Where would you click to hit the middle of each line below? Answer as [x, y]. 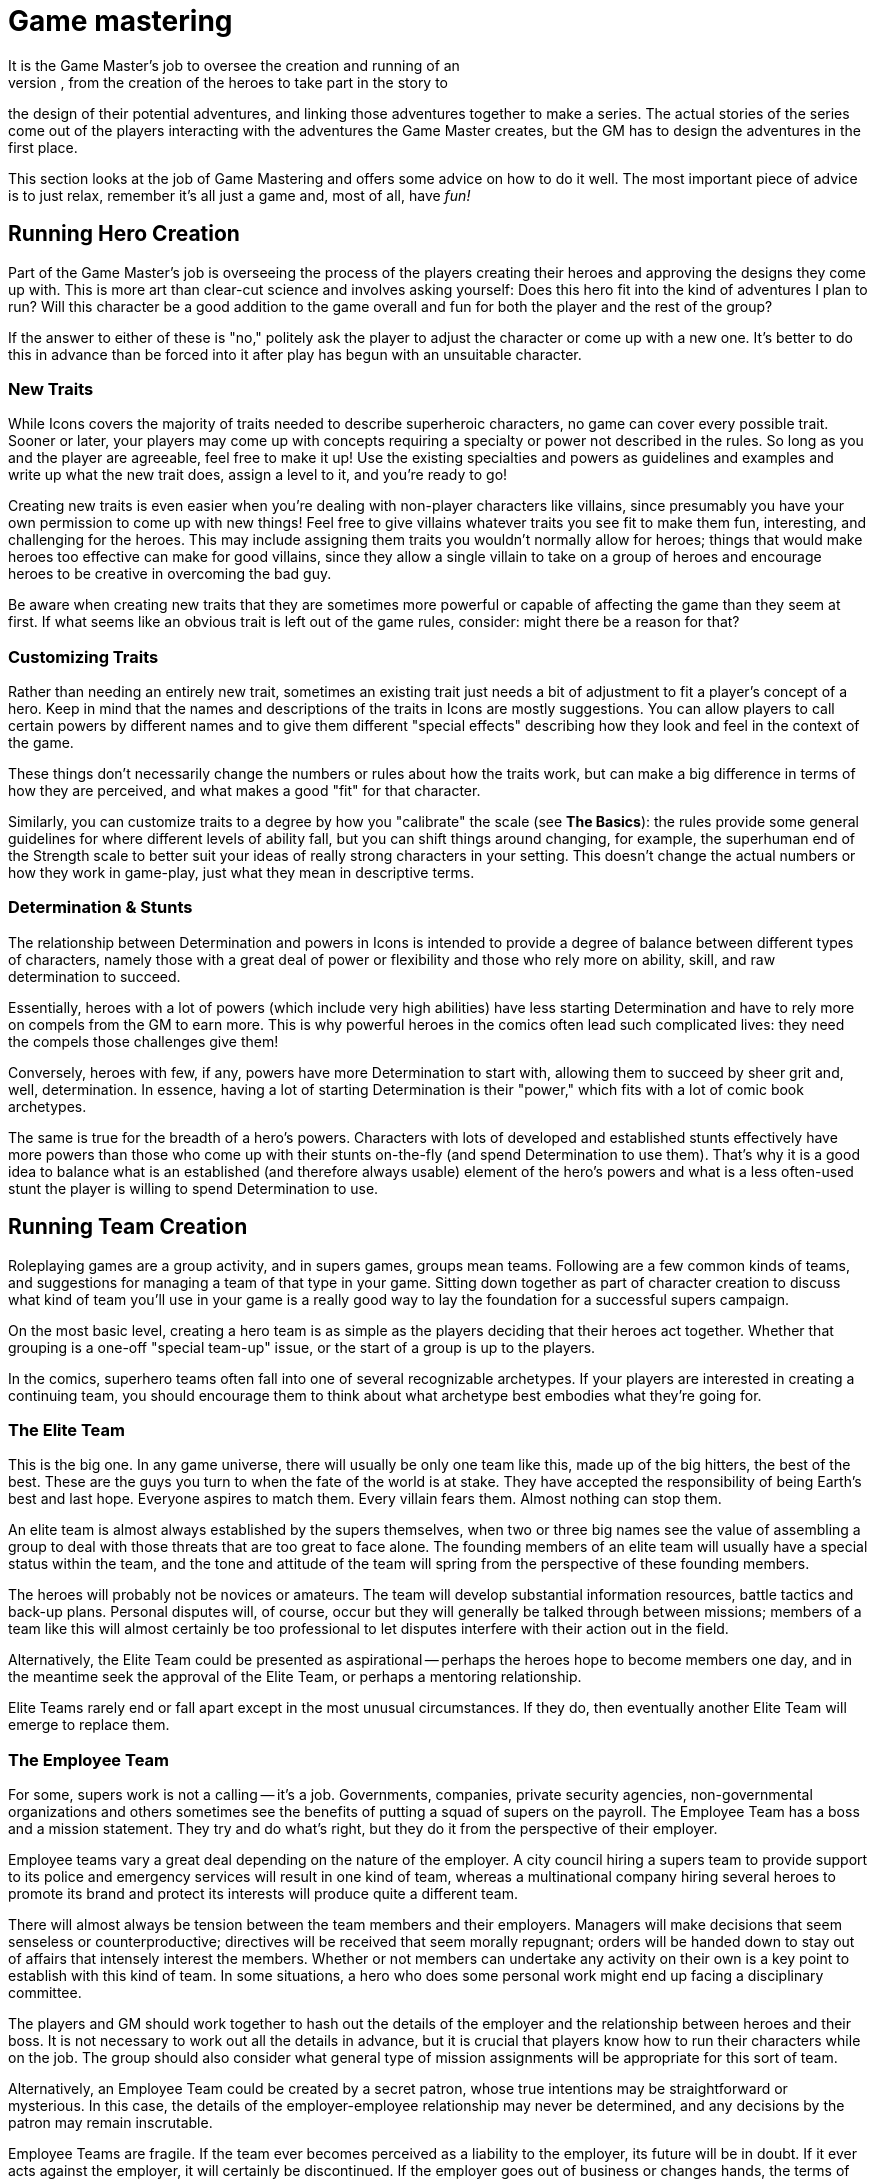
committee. [45, 1993]
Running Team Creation [128, 1227]
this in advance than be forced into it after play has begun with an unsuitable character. [295, 354]
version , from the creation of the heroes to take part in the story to [228, 82]
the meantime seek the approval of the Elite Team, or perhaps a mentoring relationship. [295, 1677]
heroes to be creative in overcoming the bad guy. [170, 574]
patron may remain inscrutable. [110, 2123]
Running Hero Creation [124, 234]
